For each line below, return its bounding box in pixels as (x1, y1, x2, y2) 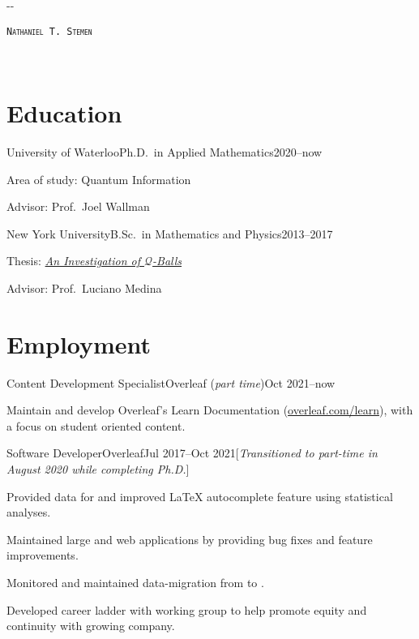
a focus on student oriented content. (6, 417, 186, 434)
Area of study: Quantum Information (6, 170, 191, 187)
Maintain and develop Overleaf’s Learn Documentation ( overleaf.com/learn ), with (6, 401, 413, 418)
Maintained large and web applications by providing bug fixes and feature (6, 530, 373, 547)
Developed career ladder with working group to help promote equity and (6, 601, 367, 618)
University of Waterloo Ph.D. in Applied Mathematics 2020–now (6, 143, 323, 160)
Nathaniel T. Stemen (6, 25, 92, 37)
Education (6, 96, 122, 130)
